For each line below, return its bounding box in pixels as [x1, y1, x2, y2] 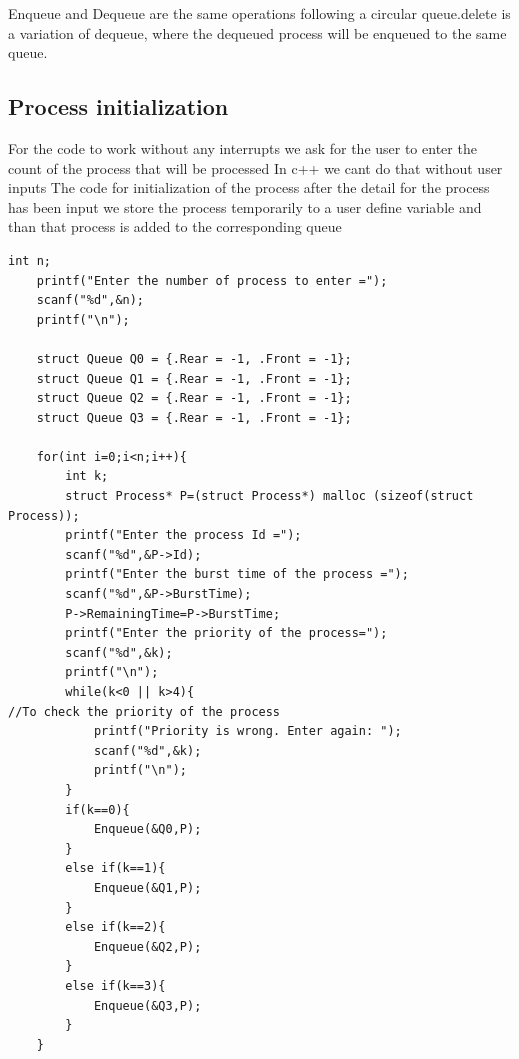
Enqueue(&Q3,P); [93, 998, 202, 1013]
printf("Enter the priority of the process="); [65, 626, 388, 641]
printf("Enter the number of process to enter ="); [36, 273, 388, 288]
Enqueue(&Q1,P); [93, 880, 202, 895]
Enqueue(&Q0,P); [93, 822, 202, 837]
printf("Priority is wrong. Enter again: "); [93, 724, 402, 739]
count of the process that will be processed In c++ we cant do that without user [8, 157, 503, 178]
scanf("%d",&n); [36, 293, 145, 308]
